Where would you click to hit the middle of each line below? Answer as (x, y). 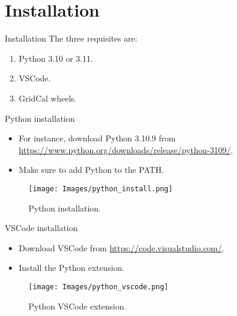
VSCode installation (41, 228)
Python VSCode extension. (78, 306)
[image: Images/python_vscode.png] (99, 287)
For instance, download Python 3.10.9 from (97, 138)
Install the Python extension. (71, 268)
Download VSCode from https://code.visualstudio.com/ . (121, 247)
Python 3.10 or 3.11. (56, 58)
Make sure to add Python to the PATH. (91, 170)
